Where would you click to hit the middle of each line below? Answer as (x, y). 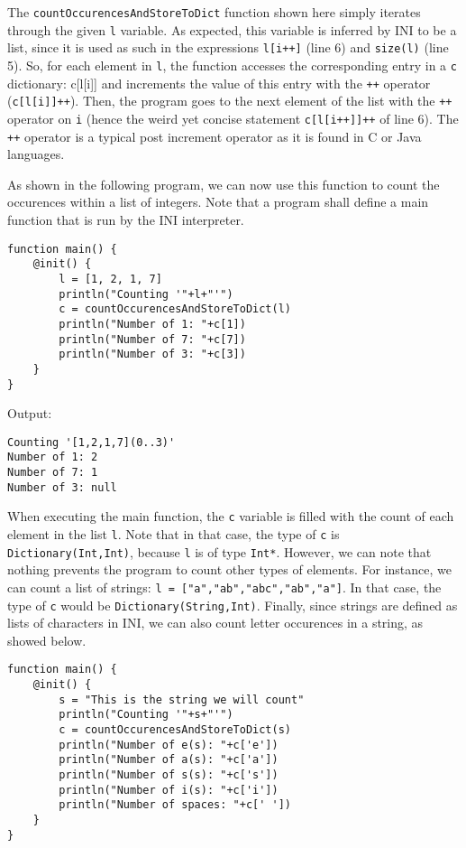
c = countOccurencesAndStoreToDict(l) (175, 309)
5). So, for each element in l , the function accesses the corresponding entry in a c (232, 65)
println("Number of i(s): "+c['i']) (169, 790)
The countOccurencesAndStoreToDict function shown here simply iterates (214, 12)
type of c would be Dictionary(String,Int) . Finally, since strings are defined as (233, 605)
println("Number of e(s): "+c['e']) (169, 745)
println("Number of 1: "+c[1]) (152, 324)
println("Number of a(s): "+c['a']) (169, 760)
